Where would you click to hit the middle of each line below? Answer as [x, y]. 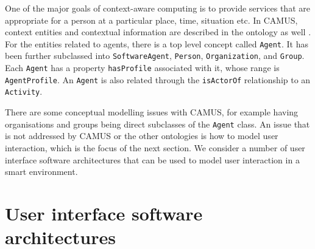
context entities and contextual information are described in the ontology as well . [158, 32]
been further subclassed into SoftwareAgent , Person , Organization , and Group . [155, 56]
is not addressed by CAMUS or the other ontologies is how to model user [142, 136]
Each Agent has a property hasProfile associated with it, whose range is [142, 68]
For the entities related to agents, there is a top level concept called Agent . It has [157, 43]
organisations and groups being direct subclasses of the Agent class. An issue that [157, 124]
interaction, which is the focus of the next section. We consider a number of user [155, 147]
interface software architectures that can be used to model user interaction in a [152, 159]
